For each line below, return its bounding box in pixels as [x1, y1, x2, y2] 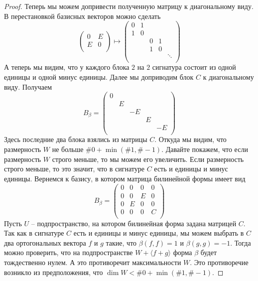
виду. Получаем [4, 81, 52, 92]
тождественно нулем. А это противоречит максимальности [4, 257, 181, 268]
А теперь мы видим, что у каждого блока [4, 62, 129, 72]
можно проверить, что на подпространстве [4, 247, 133, 258]
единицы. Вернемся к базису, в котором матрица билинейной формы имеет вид [4, 173, 246, 183]
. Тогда [230, 237, 251, 248]
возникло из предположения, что [4, 267, 103, 277]
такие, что [106, 237, 137, 248]
